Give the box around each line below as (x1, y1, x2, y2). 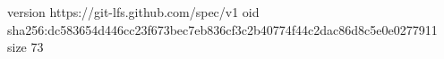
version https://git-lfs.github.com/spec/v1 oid (7, 3, 260, 21)
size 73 (7, 38, 44, 56)
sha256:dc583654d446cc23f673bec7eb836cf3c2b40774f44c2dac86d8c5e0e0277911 (7, 20, 438, 38)
